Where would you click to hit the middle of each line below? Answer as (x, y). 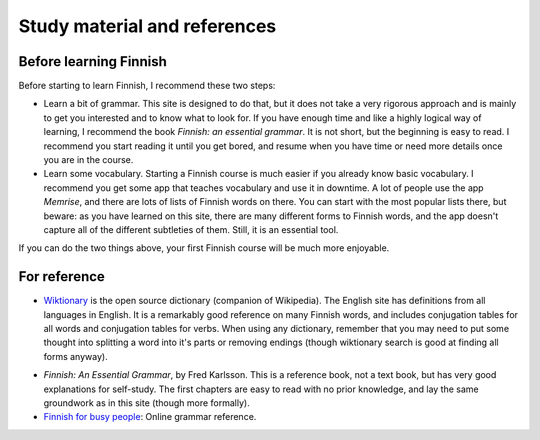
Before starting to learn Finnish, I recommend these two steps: (147, 86)
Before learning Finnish (92, 61)
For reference (61, 276)
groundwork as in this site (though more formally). (146, 403)
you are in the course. (88, 160)
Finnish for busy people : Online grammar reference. (150, 417)
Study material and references (147, 26)
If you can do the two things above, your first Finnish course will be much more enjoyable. (204, 248)
